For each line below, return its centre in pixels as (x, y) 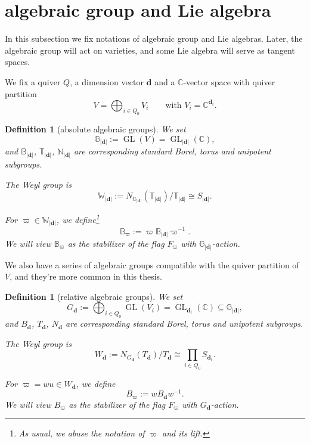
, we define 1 (78, 219)
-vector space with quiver (229, 81)
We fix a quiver (33, 81)
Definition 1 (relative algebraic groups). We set (94, 296)
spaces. (18, 62)
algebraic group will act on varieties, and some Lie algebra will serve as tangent (150, 50)
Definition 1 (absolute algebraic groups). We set (95, 129)
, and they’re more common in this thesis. (86, 276)
